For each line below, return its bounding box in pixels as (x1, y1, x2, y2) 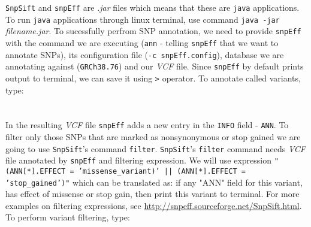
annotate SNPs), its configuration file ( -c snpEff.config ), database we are (5, 48, 284, 60)
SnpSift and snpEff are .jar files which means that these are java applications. (5, 1, 300, 13)
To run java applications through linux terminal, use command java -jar (5, 13, 280, 25)
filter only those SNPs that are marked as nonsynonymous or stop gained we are (5, 131, 301, 143)
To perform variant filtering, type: (5, 211, 130, 223)
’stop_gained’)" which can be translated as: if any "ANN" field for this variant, (5, 175, 303, 188)
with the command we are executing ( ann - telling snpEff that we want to (5, 36, 279, 49)
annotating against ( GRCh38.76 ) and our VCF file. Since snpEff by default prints (5, 60, 304, 72)
